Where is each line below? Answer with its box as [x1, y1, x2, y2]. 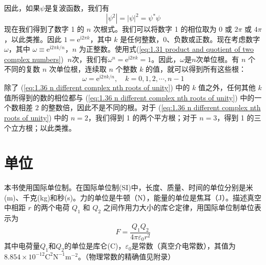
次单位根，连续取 [49, 64, 107, 74]
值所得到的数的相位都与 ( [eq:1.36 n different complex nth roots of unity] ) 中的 [4, 92, 255, 103]
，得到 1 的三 [217, 112, 261, 123]
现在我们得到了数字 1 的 [4, 24, 85, 34]
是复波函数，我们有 [45, 3, 110, 13]
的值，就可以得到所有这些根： [146, 64, 247, 74]
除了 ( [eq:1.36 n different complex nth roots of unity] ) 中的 [4, 82, 190, 93]
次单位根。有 [196, 53, 239, 64]
